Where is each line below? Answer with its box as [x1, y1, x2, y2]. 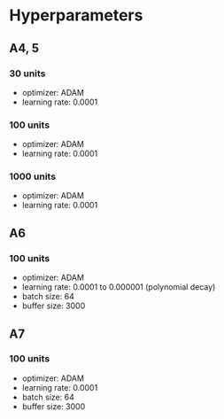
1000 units [9, 170, 56, 182]
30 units [9, 67, 46, 80]
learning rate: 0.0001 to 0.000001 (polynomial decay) [21, 282, 216, 292]
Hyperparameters [9, 5, 143, 26]
